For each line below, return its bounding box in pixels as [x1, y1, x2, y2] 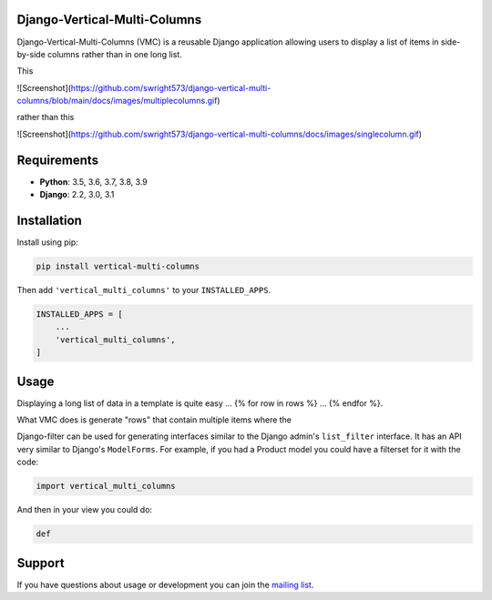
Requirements [16, 152, 99, 168]
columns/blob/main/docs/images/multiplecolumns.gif [16, 96, 218, 107]
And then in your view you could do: [16, 504, 153, 515]
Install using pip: [16, 237, 79, 248]
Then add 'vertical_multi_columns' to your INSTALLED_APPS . [16, 285, 272, 296]
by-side [16, 48, 46, 59]
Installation [16, 212, 82, 228]
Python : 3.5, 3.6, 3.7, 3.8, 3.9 [39, 176, 148, 187]
